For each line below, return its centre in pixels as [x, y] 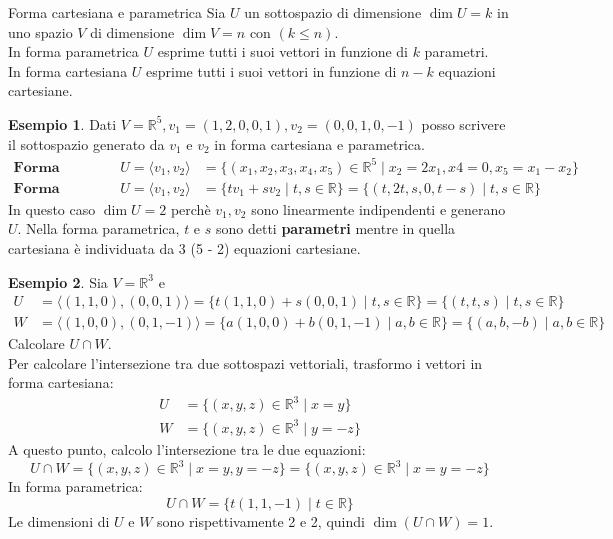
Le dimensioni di [59, 520]
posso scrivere [463, 123]
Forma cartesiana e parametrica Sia [117, 12]
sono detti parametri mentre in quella [335, 228]
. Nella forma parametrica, [98, 228]
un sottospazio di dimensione [333, 12]
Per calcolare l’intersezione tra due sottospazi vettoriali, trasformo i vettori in [245, 362]
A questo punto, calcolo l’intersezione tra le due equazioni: [187, 449]
